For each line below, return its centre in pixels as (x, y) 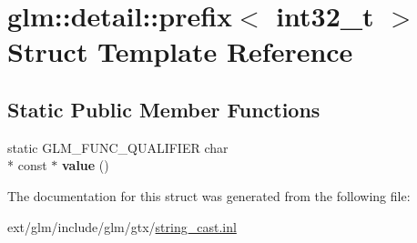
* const (27, 165)
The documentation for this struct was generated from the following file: (209, 195)
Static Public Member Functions (164, 109)
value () (85, 165)
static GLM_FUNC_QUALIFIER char (118, 147)
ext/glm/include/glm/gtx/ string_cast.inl (122, 226)
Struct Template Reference (180, 51)
